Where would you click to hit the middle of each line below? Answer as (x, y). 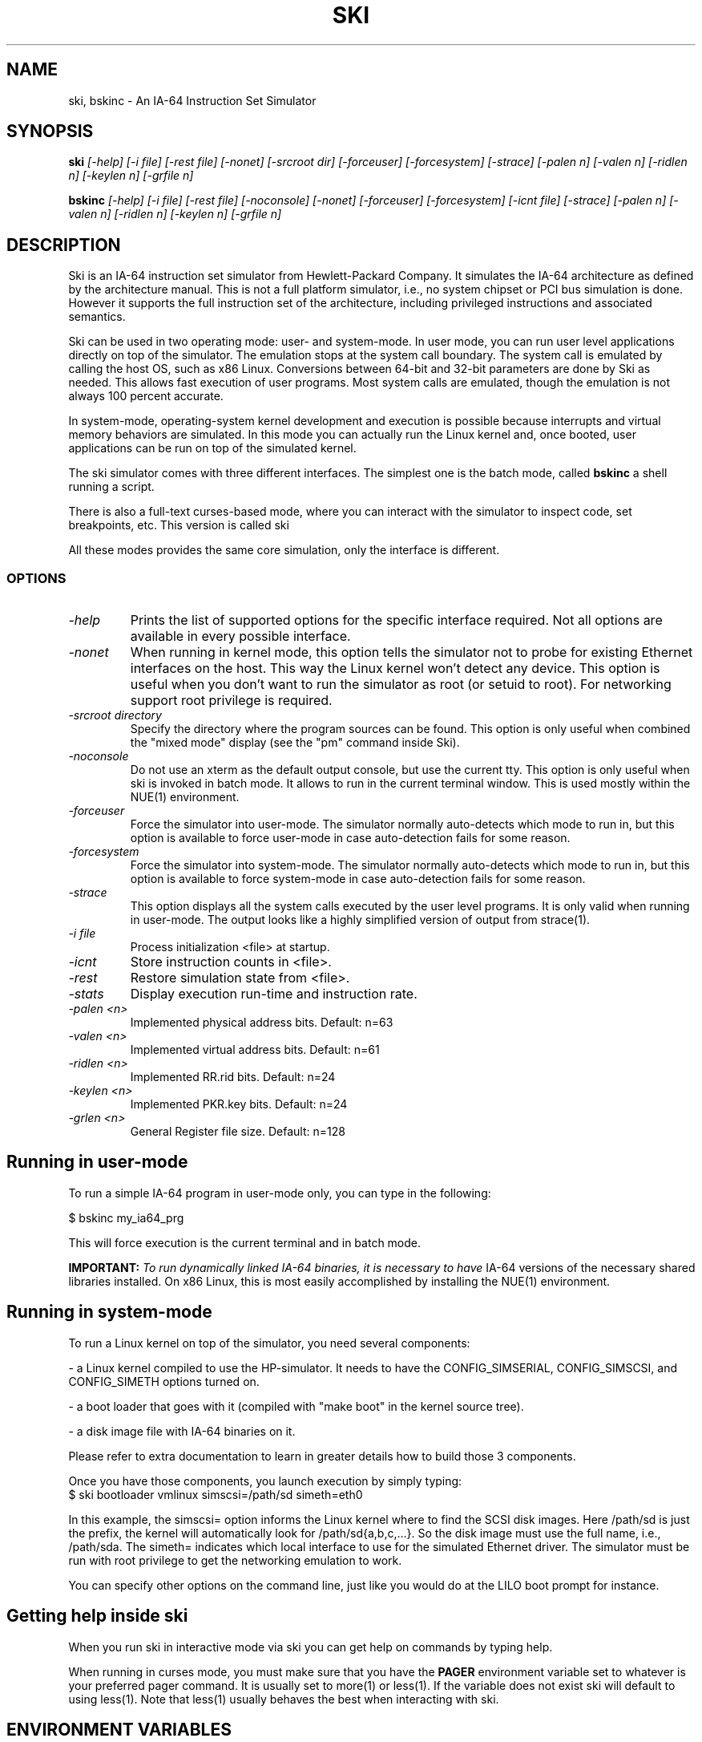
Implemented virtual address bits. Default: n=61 (255, 1050)
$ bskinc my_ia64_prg (126, 1217)
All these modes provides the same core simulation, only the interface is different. (284, 550)
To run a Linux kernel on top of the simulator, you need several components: (269, 1343)
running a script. (111, 487)
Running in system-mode (109, 1312)
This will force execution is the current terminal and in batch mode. (245, 1242)
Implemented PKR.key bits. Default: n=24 (239, 1104)
